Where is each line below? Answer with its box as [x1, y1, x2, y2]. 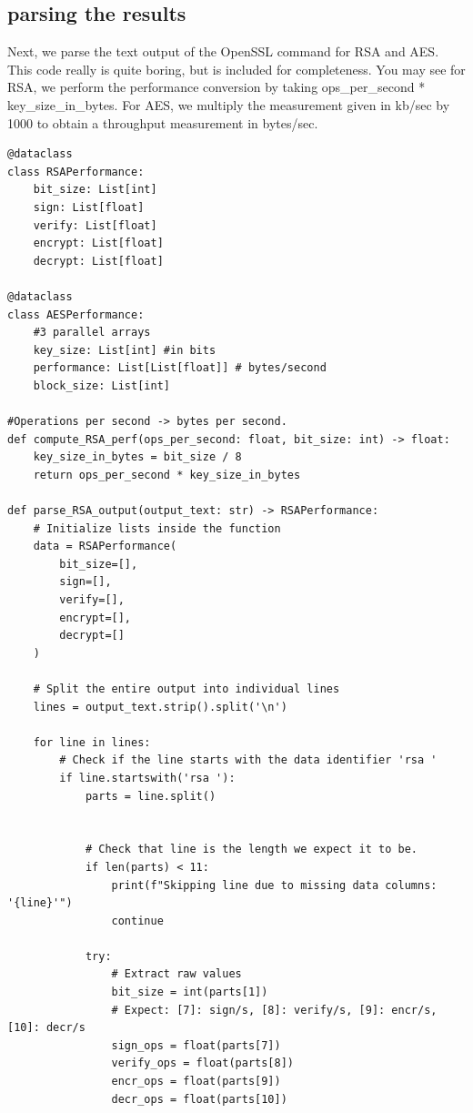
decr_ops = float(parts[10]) [111, 1092, 287, 1106]
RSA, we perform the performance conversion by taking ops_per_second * [7, 77, 426, 96]
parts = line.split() [85, 789, 216, 803]
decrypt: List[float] [33, 254, 164, 268]
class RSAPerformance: [7, 165, 145, 178]
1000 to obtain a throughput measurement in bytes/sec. [7, 113, 318, 132]
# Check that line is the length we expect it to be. [85, 843, 418, 856]
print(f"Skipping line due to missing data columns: [111, 878, 438, 892]
